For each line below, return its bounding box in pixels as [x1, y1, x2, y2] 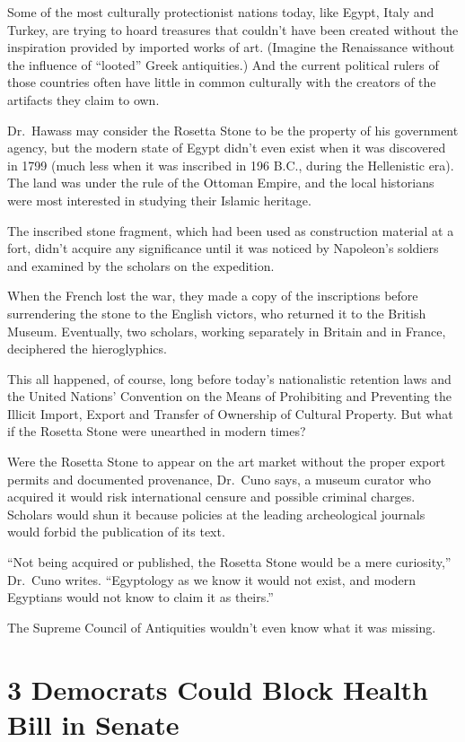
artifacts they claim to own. [7, 90, 160, 109]
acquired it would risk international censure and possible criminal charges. [7, 487, 416, 506]
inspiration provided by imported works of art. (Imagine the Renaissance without [7, 38, 455, 57]
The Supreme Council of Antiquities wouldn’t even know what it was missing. [7, 617, 436, 636]
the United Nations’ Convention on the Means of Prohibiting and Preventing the [7, 387, 452, 406]
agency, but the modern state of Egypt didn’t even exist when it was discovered [7, 138, 446, 157]
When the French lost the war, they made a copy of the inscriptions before [7, 286, 418, 305]
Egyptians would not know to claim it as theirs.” [7, 588, 274, 607]
